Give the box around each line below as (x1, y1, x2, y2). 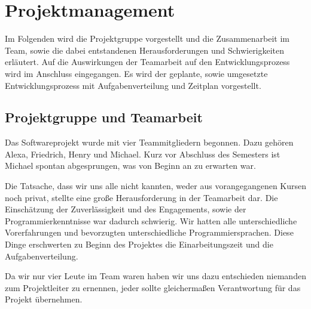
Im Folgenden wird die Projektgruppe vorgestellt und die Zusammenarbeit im (5, 32, 289, 45)
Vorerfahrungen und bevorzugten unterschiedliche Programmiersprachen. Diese (5, 226, 294, 239)
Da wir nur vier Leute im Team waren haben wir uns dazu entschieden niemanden (5, 270, 306, 282)
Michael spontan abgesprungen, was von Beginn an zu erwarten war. (5, 159, 256, 172)
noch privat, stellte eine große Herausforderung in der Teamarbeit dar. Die (5, 191, 278, 203)
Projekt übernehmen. (5, 293, 83, 305)
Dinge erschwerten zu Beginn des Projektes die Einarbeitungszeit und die (5, 238, 273, 251)
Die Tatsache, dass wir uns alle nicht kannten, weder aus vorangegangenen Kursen (5, 180, 307, 192)
